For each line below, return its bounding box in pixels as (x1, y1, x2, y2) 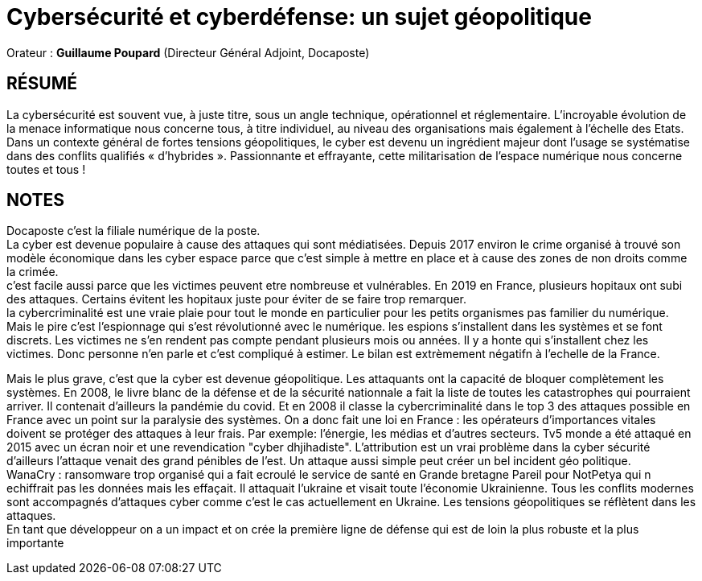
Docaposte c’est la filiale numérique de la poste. (6, 224, 261, 238)
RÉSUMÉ (6, 73, 77, 94)
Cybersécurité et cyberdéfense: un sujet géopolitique (6, 3, 592, 31)
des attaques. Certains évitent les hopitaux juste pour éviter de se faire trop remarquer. (6, 292, 467, 307)
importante (6, 536, 64, 550)
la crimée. (6, 265, 59, 279)
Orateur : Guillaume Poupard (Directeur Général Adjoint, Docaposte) (6, 45, 370, 60)
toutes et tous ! (6, 162, 86, 176)
